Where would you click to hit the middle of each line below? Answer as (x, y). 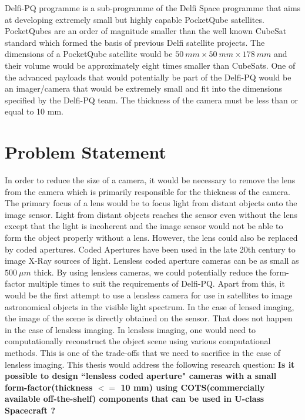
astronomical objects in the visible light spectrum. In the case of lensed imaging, (150, 306)
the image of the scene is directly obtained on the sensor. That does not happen (149, 318)
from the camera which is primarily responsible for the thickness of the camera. (148, 191)
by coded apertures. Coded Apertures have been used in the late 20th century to (150, 249)
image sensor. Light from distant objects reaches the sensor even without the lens (151, 214)
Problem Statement (86, 152)
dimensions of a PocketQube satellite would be (89, 54)
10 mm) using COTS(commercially (193, 387)
